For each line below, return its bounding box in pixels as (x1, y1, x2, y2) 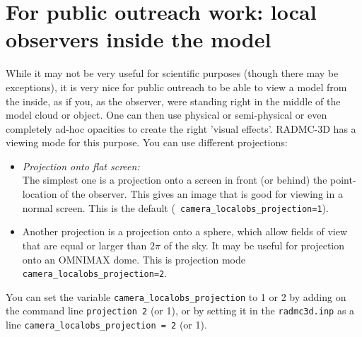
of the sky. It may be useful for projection (163, 237, 345, 252)
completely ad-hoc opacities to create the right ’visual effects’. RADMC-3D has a (6, 121, 356, 136)
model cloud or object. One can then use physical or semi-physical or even (6, 107, 327, 122)
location (22, 187, 57, 201)
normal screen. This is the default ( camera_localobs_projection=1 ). (22, 200, 329, 215)
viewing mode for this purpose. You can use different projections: (6, 135, 288, 150)
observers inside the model (6, 25, 271, 54)
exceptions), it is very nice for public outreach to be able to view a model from (6, 79, 347, 94)
